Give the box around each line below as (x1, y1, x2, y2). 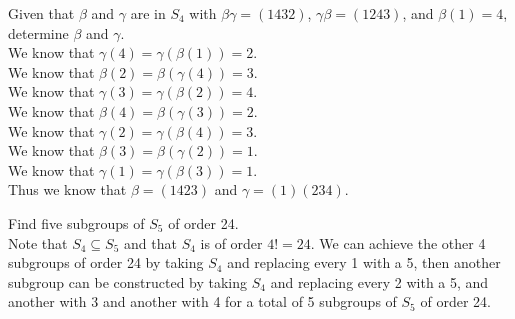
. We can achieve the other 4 (310, 232, 486, 253)
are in (130, 3, 166, 23)
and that (124, 232, 177, 253)
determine (8, 22, 69, 43)
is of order (200, 232, 263, 253)
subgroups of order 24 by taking (8, 252, 204, 273)
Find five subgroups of (8, 212, 145, 233)
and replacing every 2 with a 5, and (270, 271, 489, 292)
